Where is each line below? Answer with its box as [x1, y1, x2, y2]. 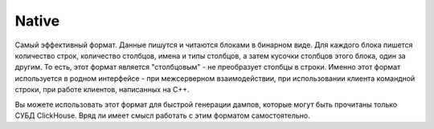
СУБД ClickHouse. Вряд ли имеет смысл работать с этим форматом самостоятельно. [14, 111, 311, 120]
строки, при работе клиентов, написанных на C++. [14, 85, 190, 95]
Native [14, 12, 60, 30]
